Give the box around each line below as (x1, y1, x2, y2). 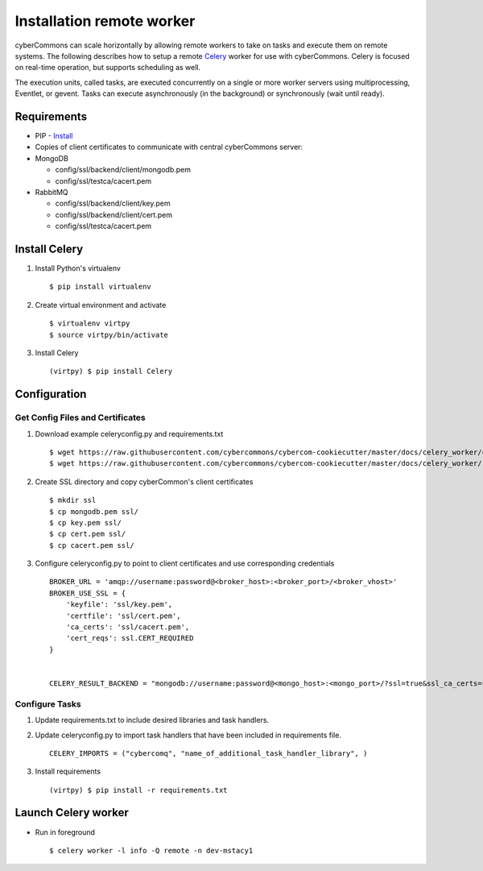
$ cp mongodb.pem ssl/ (49, 507, 139, 516)
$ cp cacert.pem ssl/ (49, 541, 134, 550)
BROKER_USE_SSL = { (49, 588, 126, 598)
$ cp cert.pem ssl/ (49, 529, 126, 539)
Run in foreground (35, 827, 96, 837)
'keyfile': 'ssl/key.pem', (65, 600, 173, 609)
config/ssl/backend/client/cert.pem (55, 209, 173, 219)
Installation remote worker (14, 12, 196, 30)
